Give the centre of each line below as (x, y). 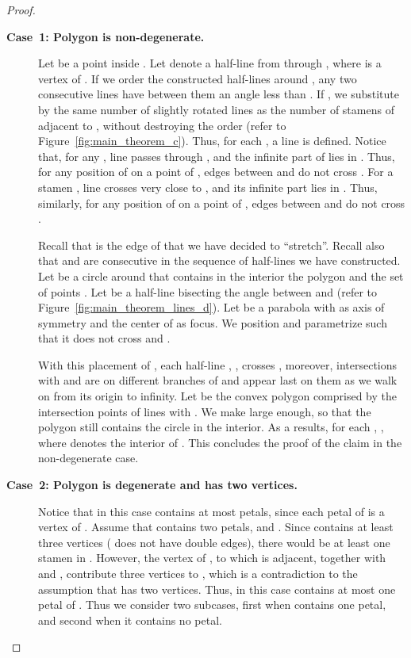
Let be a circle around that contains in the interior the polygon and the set (221, 275)
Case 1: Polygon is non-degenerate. (106, 36)
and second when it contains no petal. (130, 620)
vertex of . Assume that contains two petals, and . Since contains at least (216, 527)
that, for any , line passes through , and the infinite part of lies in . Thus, (217, 156)
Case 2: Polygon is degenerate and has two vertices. (152, 485)
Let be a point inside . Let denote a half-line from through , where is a (210, 63)
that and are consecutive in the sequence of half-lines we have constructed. (219, 260)
